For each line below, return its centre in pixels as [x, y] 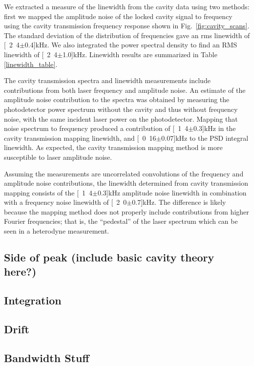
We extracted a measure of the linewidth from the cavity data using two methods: [127, 6]
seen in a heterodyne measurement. [57, 231]
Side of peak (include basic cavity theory [109, 257]
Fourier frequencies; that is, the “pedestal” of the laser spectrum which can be [121, 221]
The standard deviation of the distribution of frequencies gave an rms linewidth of [127, 35]
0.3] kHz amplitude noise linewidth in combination [172, 192]
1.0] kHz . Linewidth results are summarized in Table [140, 54]
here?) [20, 271]
